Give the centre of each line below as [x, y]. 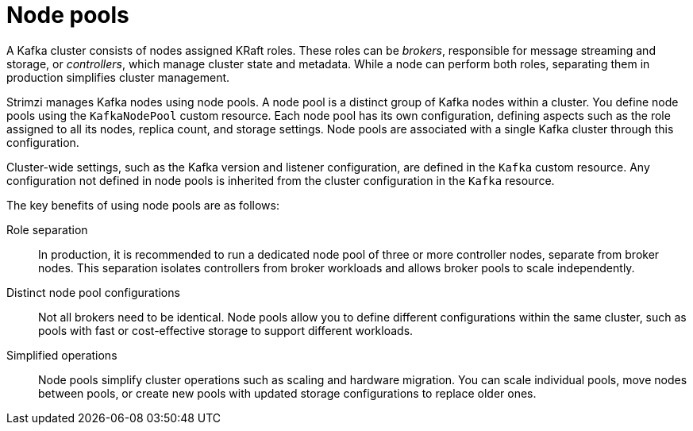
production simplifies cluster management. [118, 77]
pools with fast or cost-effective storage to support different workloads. [226, 330]
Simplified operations [62, 355]
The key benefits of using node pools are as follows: [143, 205]
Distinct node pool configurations [93, 292]
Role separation [47, 229]
